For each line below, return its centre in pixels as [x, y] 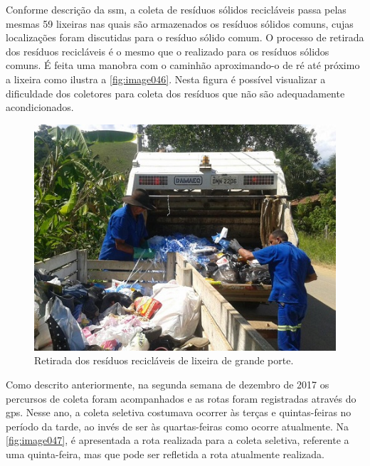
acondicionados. [40, 107]
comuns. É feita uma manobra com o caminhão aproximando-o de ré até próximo [183, 65]
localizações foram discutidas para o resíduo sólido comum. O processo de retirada [185, 37]
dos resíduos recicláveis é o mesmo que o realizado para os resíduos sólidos [168, 51]
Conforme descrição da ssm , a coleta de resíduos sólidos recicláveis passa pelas [176, 9]
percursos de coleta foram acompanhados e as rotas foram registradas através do [181, 398]
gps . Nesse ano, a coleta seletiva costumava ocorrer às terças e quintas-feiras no [179, 412]
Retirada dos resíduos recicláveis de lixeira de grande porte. [164, 360]
